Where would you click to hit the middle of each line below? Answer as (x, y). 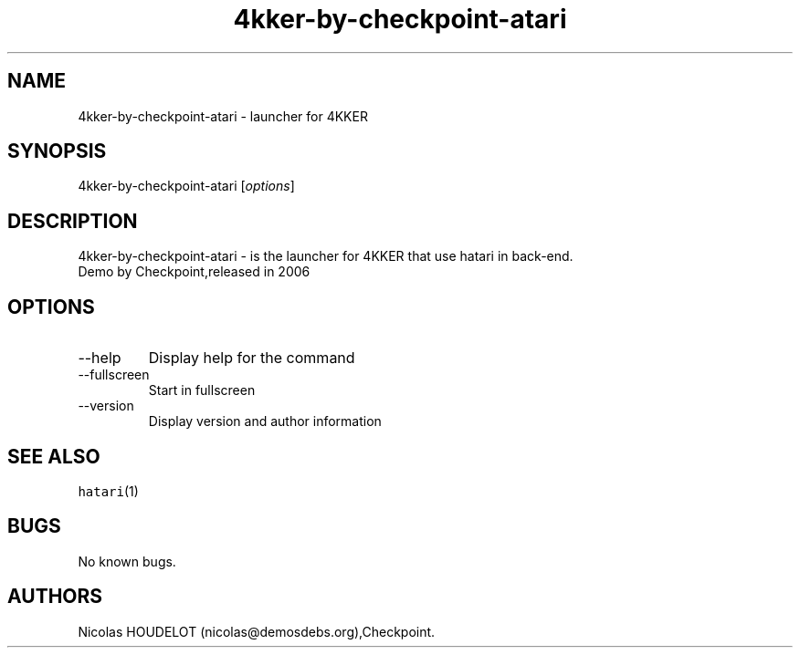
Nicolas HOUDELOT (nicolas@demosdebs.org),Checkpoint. (257, 631)
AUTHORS (55, 597)
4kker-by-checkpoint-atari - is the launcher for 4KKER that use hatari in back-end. (326, 256)
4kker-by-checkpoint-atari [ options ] (186, 186)
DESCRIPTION (73, 221)
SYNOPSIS (57, 151)
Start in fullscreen (202, 390)
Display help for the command (252, 358)
